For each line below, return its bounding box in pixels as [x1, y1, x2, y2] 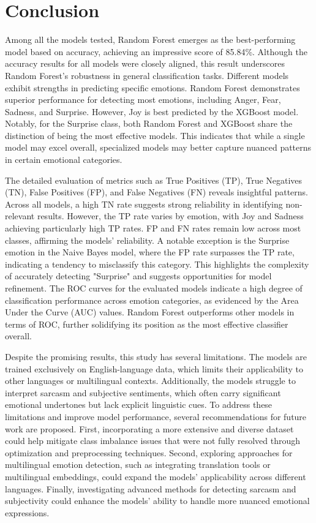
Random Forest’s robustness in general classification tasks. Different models [5, 69, 289, 81]
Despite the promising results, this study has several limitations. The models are [5, 350, 307, 363]
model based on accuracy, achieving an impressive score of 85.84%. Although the [5, 45, 307, 58]
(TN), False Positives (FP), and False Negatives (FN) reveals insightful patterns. [5, 186, 308, 198]
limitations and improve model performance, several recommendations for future [5, 410, 307, 423]
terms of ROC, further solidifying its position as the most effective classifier [5, 317, 288, 330]
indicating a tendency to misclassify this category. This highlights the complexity [5, 257, 309, 270]
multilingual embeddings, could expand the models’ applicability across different [5, 470, 306, 483]
